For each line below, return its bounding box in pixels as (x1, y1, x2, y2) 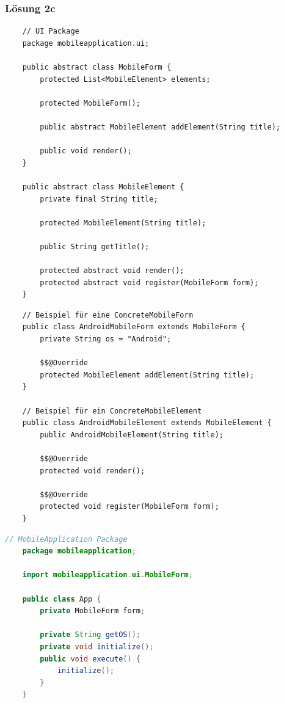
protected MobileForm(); (40, 98, 140, 107)
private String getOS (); (40, 630, 140, 639)
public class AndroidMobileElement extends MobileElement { (22, 418, 272, 428)
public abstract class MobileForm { (22, 63, 172, 71)
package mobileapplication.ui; (22, 38, 150, 48)
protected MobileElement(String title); (40, 218, 206, 227)
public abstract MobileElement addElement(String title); (40, 122, 281, 131)
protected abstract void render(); (40, 266, 184, 275)
